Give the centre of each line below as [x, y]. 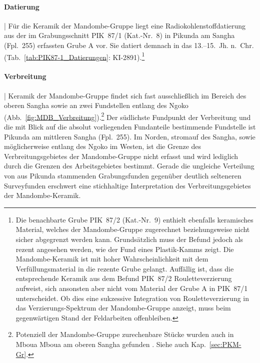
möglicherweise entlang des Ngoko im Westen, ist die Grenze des [103, 146]
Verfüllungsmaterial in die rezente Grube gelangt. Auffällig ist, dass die [125, 268]
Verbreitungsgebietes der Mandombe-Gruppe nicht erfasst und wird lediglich [121, 156]
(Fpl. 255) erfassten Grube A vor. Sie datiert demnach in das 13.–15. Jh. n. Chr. [129, 45]
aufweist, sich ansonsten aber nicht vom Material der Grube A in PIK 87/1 [132, 288]
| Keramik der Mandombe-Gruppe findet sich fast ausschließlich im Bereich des [125, 95]
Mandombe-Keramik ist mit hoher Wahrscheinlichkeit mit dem [112, 259]
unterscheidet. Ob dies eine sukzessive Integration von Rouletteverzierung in [132, 298]
